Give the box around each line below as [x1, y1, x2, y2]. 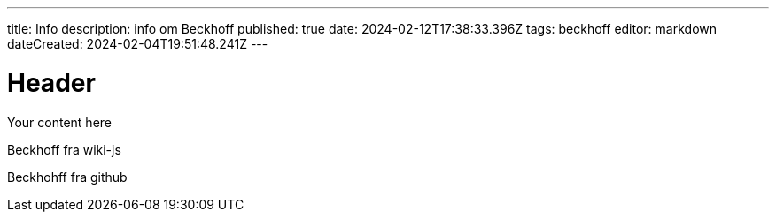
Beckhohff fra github [7, 169, 128, 185]
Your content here [7, 114, 113, 130]
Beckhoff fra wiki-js [7, 141, 121, 157]
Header [7, 67, 96, 98]
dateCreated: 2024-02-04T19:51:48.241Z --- [7, 36, 268, 51]
